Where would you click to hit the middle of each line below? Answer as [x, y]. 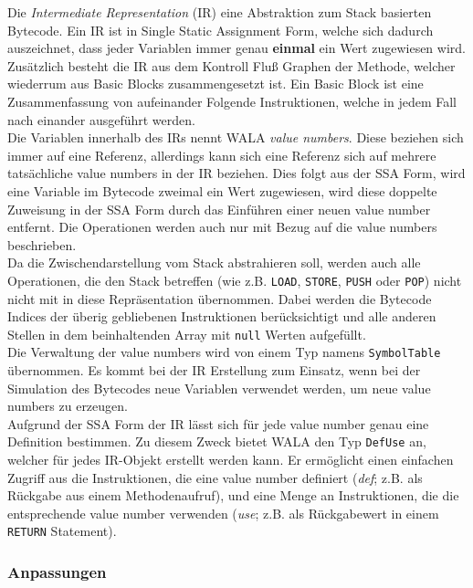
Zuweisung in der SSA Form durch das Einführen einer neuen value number [219, 209]
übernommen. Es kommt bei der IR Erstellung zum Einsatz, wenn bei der [214, 370]
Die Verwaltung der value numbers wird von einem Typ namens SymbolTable [224, 352]
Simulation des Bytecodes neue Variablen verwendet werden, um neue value [219, 388]
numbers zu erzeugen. [68, 406]
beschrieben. [42, 244]
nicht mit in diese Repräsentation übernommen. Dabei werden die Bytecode [220, 298]
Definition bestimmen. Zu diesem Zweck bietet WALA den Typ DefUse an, [217, 441]
